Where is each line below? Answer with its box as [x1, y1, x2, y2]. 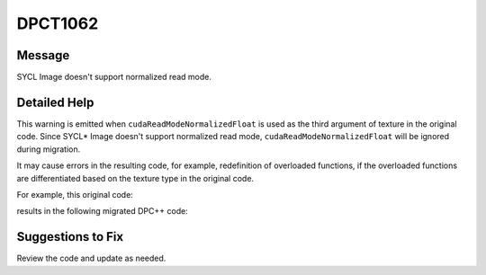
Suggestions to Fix [16, 229, 124, 244]
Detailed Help [16, 94, 94, 110]
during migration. [16, 144, 81, 155]
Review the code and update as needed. [16, 253, 166, 264]
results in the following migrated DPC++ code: [16, 206, 188, 217]
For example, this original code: [16, 189, 134, 200]
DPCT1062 [16, 13, 99, 33]
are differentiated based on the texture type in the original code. [16, 173, 255, 183]
